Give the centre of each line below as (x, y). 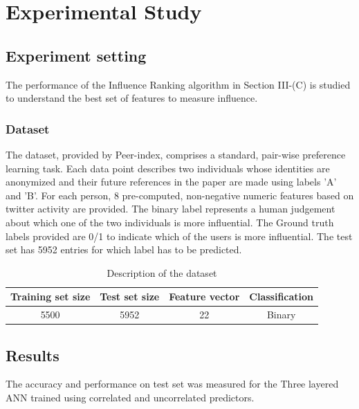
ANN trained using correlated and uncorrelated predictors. (130, 398)
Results (33, 355)
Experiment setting (76, 55)
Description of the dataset (162, 272)
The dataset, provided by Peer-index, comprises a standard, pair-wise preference (176, 154)
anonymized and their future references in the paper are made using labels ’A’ (171, 182)
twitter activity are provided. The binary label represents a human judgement (171, 209)
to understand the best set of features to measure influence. (132, 98)
